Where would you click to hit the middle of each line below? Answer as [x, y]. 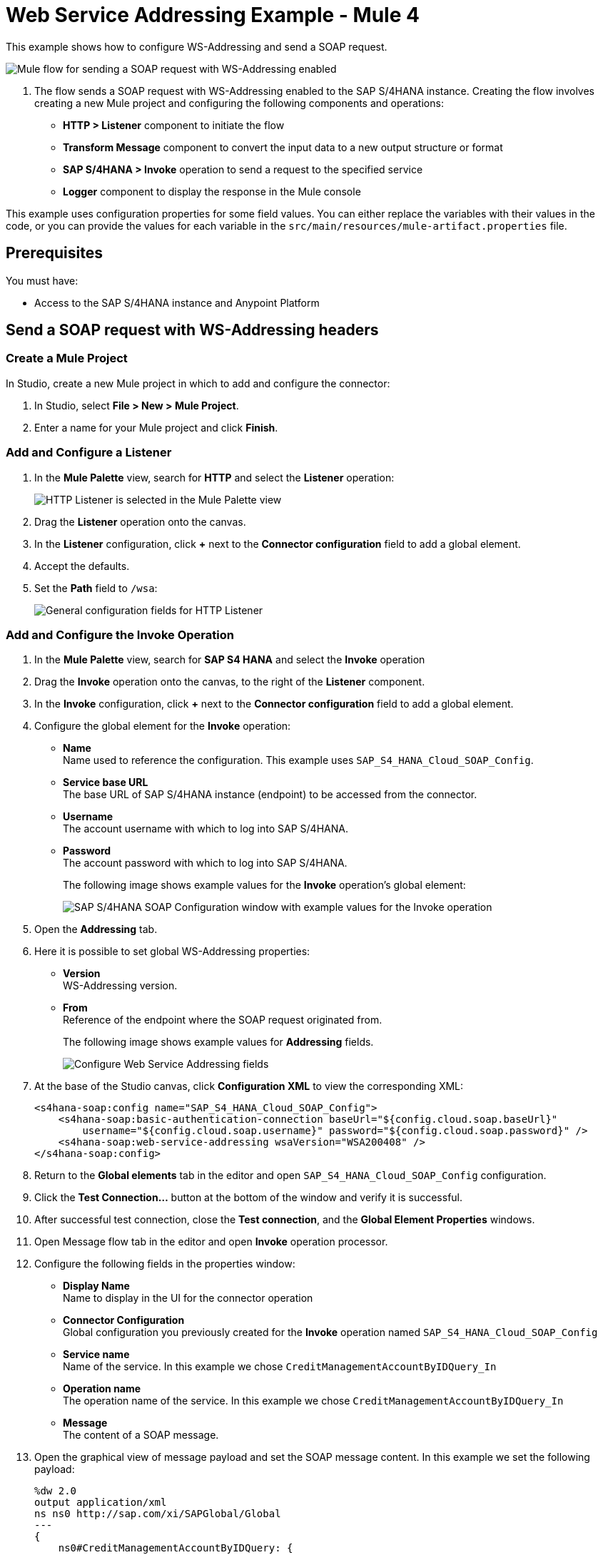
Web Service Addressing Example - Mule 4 [213, 15]
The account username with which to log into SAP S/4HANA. [206, 829]
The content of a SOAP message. [141, 1435]
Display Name [96, 1286]
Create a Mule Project [67, 358]
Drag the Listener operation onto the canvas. [140, 521]
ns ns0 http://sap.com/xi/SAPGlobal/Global [158, 1514]
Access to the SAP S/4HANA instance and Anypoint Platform [177, 302]
